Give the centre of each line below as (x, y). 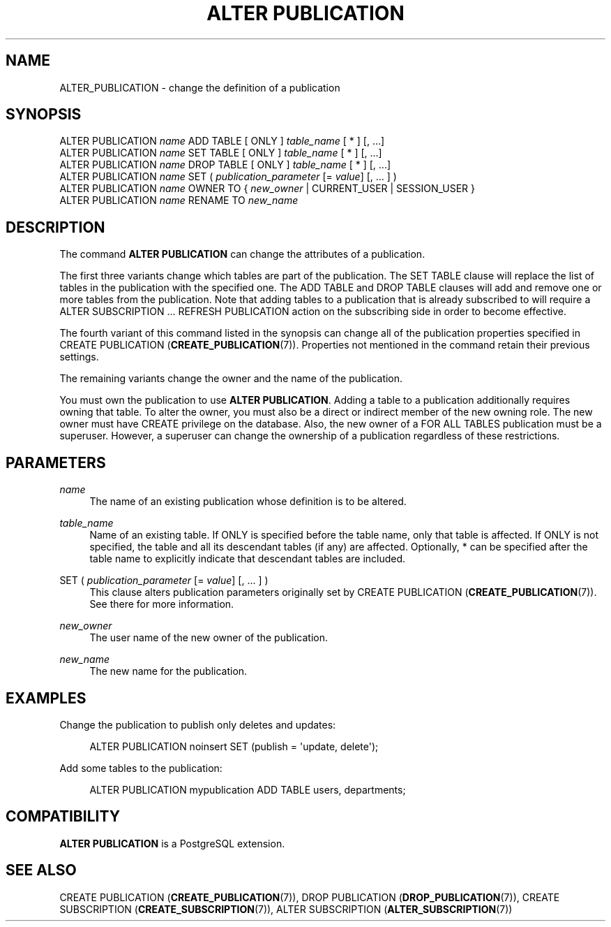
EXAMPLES (46, 698)
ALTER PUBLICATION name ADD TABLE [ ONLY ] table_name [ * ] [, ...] (222, 141)
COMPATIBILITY (63, 817)
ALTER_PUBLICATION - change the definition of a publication (200, 87)
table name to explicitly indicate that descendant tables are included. (248, 559)
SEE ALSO (41, 870)
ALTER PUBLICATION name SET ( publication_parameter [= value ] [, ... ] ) (228, 177)
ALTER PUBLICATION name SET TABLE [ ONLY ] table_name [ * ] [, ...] (221, 153)
